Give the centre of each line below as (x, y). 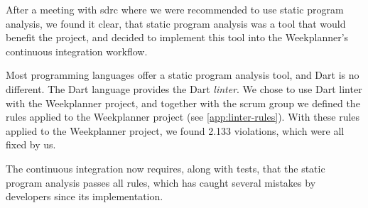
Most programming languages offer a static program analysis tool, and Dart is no (183, 75)
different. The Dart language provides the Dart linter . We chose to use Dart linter (184, 88)
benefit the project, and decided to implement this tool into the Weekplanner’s (177, 37)
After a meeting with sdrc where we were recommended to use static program (175, 9)
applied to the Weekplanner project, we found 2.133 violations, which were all (175, 130)
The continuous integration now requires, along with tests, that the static (166, 168)
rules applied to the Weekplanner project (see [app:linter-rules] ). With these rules (183, 117)
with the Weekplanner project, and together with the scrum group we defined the (183, 103)
